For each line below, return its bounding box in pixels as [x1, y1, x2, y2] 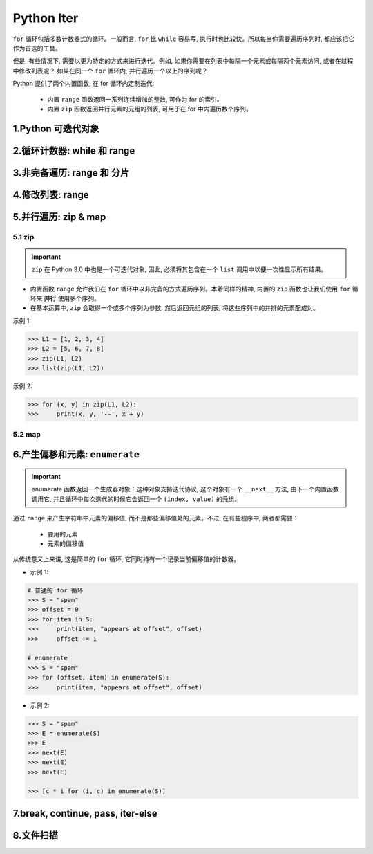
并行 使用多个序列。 [44, 294, 100, 302]
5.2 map [12, 429, 41, 439]
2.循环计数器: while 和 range [12, 145, 135, 156]
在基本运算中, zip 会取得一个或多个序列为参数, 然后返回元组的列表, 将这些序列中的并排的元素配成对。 [30, 304, 320, 312]
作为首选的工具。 [12, 44, 61, 52]
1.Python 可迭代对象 [12, 122, 99, 134]
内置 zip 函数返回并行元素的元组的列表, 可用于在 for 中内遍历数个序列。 [47, 105, 252, 113]
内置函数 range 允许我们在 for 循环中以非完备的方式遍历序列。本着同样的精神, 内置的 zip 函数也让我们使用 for [30, 284, 351, 293]
